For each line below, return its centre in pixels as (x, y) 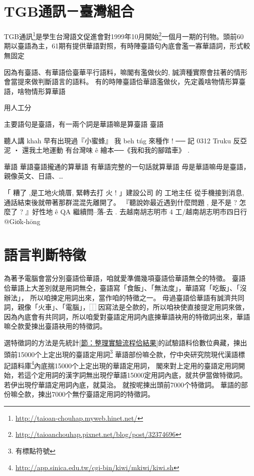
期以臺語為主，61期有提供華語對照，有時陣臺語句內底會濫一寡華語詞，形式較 (127, 46)
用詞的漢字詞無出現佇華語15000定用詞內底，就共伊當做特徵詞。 (146, 375)
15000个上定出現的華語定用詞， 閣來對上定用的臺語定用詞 (146, 365)
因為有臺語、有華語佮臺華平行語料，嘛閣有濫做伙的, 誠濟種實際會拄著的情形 (126, 72)
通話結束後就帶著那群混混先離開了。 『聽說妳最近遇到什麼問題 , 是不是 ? (121, 202)
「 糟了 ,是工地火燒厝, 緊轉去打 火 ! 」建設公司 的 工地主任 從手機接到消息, (124, 192)
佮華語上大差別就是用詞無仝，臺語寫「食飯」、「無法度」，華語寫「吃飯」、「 (122, 288)
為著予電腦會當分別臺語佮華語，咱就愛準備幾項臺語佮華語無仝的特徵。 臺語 (125, 278)
